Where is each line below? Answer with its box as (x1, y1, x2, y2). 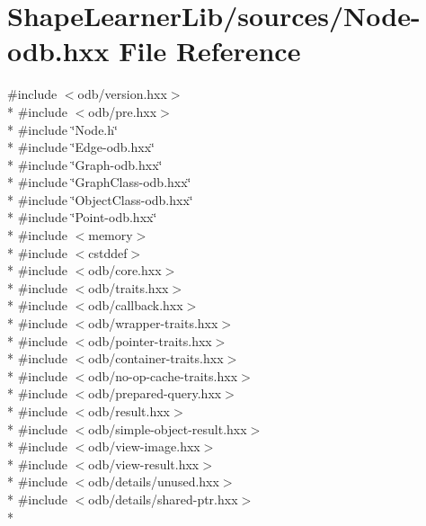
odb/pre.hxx (88, 102, 157, 120)
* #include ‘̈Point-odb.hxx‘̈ (7, 208, 157, 227)
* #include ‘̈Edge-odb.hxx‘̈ (7, 138, 155, 156)
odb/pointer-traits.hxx (88, 331, 212, 350)
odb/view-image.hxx (88, 437, 200, 456)
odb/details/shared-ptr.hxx (88, 489, 238, 508)
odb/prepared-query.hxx (88, 384, 222, 403)
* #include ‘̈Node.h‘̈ (7, 120, 118, 138)
